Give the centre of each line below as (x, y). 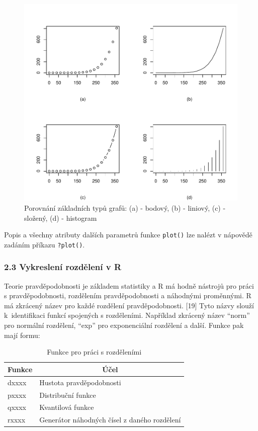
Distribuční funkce (68, 395)
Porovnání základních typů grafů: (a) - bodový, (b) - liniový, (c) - (125, 207)
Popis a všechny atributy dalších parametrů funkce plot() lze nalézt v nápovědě (128, 235)
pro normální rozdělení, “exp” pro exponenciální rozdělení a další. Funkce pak (124, 325)
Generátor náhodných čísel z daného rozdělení (110, 420)
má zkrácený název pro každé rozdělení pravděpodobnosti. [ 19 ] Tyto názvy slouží (129, 305)
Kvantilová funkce (67, 407)
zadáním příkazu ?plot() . (45, 244)
